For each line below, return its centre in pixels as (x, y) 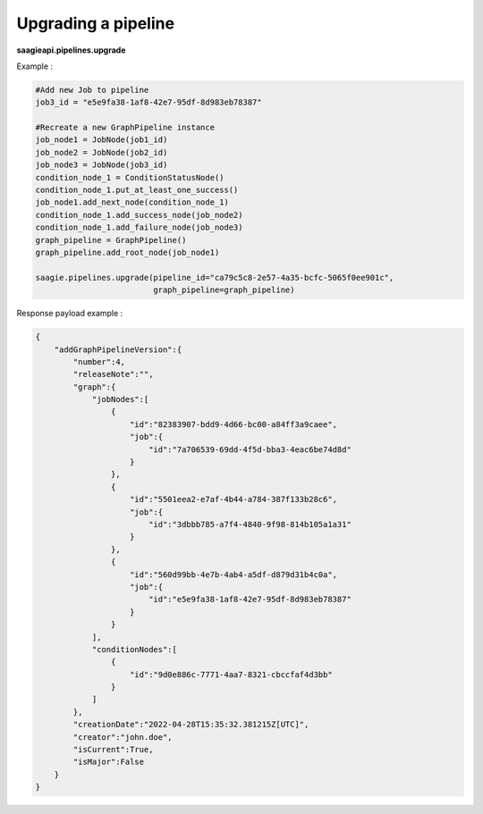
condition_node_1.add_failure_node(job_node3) (139, 227)
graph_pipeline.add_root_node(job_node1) (127, 252)
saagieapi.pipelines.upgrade (71, 50)
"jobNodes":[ (120, 399)
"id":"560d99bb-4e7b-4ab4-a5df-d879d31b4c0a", (234, 575)
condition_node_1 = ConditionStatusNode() (130, 177)
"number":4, (99, 361)
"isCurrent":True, (113, 750)
